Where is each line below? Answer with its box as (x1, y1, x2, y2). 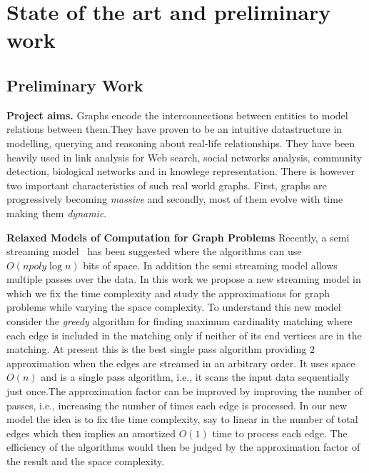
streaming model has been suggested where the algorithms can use (6, 244, 302, 259)
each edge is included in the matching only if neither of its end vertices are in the (6, 327, 362, 342)
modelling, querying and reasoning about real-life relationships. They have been (6, 135, 355, 150)
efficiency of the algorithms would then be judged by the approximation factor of (6, 439, 360, 454)
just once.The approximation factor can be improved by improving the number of (6, 384, 363, 399)
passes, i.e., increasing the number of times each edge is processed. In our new (6, 397, 348, 412)
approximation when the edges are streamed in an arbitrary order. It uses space (6, 355, 355, 370)
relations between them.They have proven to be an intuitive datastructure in (6, 121, 343, 136)
